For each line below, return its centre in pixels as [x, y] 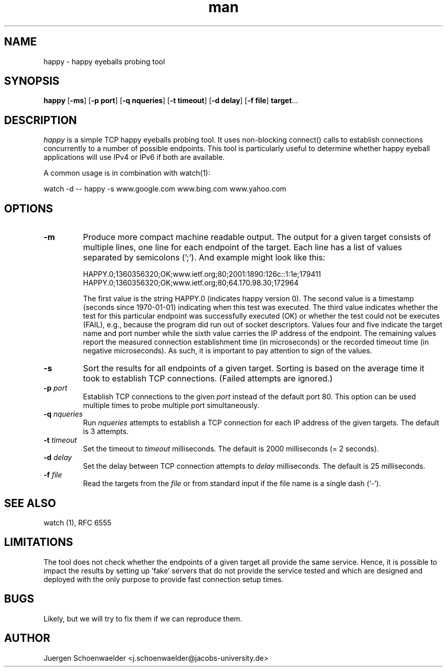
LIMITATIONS [39, 542]
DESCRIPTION [41, 120]
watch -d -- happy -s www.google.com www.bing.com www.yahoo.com [165, 189]
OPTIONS [29, 208]
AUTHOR [27, 638]
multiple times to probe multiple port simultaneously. [171, 405]
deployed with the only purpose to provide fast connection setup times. [164, 579]
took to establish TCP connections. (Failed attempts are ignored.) [208, 379]
